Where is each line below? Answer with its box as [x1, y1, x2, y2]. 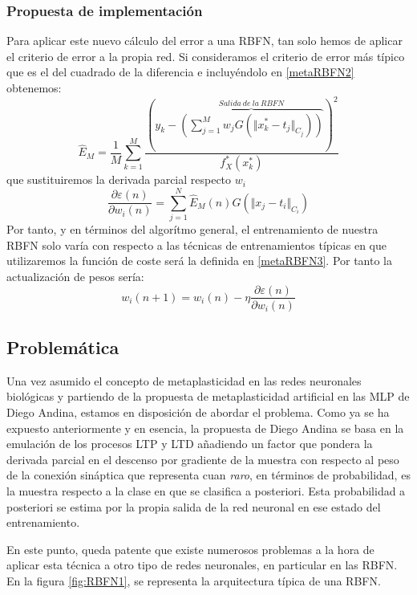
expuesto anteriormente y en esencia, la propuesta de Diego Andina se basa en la [6, 419, 404, 436]
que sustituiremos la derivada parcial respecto [6, 171, 232, 188]
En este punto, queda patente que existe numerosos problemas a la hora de [6, 540, 374, 557]
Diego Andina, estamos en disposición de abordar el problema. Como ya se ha [6, 403, 390, 420]
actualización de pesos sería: [6, 267, 144, 284]
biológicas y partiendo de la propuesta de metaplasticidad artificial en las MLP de [6, 388, 410, 405]
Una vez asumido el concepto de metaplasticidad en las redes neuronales [6, 372, 362, 389]
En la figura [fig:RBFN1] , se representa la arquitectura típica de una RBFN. [6, 572, 381, 589]
